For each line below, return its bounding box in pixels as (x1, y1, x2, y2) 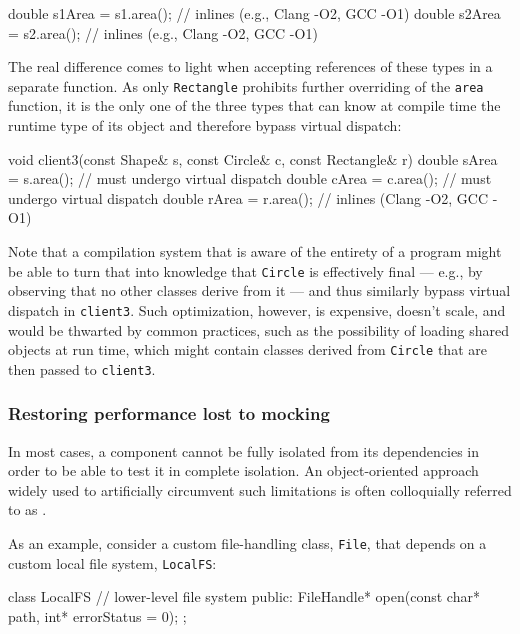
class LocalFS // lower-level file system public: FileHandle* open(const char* (8, 586, 480, 607)
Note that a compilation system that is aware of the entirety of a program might (8, 241, 502, 261)
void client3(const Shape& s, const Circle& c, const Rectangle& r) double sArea (8, 148, 498, 169)
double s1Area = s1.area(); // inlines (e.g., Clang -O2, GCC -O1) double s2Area (8, 3, 501, 23)
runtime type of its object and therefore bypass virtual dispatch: (8, 115, 402, 136)
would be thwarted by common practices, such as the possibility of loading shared (8, 319, 510, 340)
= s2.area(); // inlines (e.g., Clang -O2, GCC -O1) (8, 22, 318, 43)
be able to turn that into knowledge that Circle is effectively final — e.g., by (8, 260, 483, 281)
